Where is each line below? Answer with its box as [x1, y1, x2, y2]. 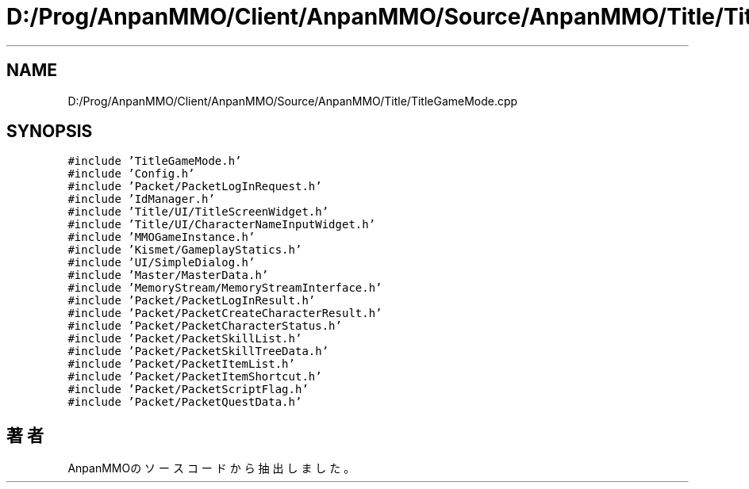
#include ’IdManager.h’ [67, 193, 215, 206]
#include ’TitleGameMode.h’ [67, 155, 242, 168]
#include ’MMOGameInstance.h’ [67, 231, 255, 244]
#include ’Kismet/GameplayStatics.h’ [67, 243, 302, 257]
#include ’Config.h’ [67, 167, 195, 181]
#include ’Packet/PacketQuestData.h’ [67, 395, 302, 409]
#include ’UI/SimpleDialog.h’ [67, 256, 255, 269]
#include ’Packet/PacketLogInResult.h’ [67, 294, 316, 308]
